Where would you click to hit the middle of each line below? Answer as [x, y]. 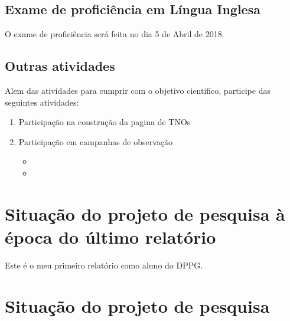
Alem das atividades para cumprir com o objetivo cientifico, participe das [138, 90]
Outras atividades [60, 66]
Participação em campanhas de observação [95, 141]
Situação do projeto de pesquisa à [145, 213]
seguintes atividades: [42, 102]
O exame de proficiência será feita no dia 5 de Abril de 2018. [115, 34]
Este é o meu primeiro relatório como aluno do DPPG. [104, 265]
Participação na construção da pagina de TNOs [105, 122]
